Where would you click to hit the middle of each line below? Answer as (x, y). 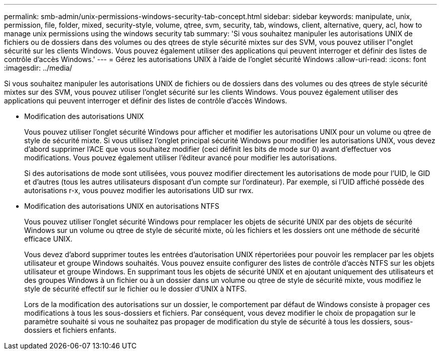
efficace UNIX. (48, 239)
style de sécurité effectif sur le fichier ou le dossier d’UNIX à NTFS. (136, 289)
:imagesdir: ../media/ (38, 68)
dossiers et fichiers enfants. (70, 330)
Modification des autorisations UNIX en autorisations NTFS (122, 206)
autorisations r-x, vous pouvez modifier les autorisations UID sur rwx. (139, 190)
